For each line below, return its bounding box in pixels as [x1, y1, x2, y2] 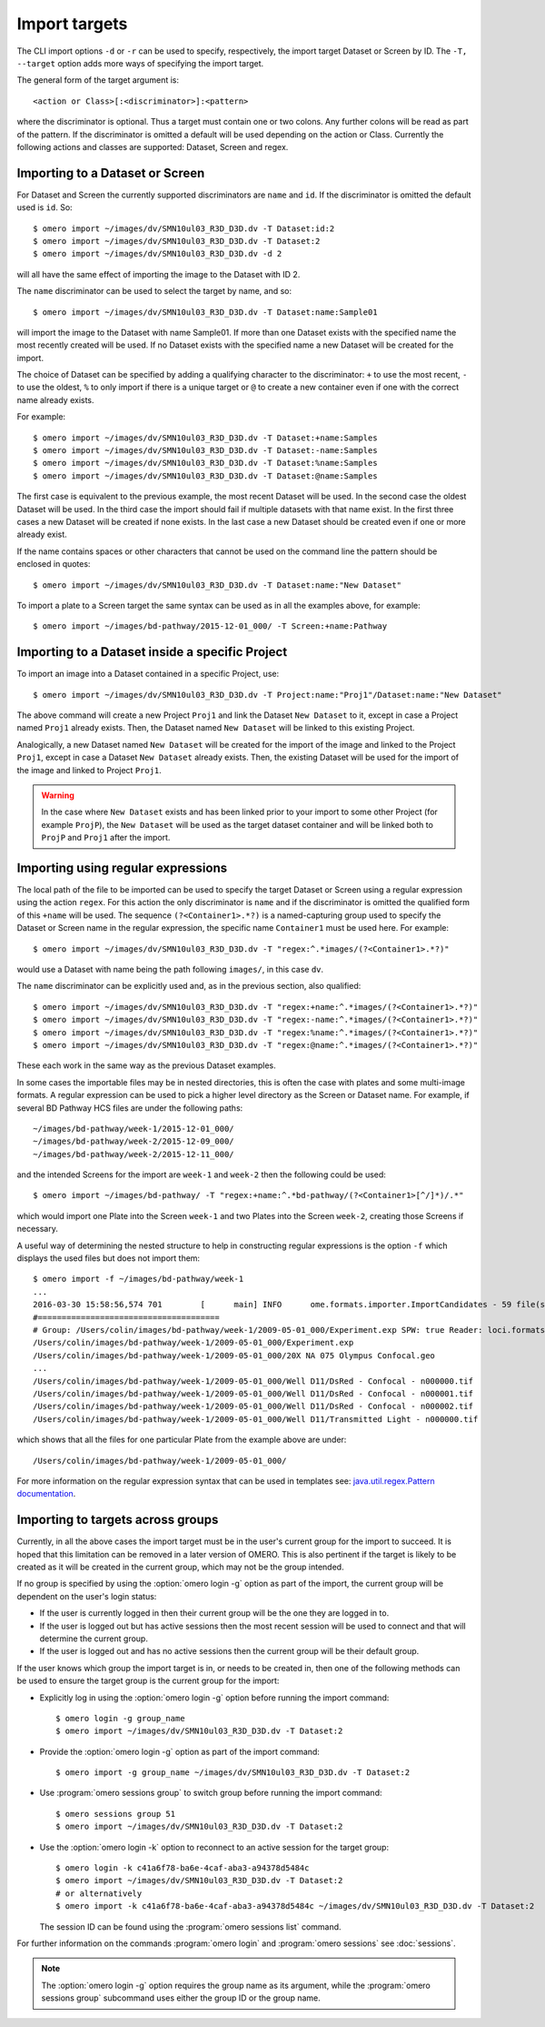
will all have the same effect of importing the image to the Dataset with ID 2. [16, 268, 301, 279]
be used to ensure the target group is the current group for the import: [16, 1675, 280, 1687]
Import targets [16, 14, 128, 34]
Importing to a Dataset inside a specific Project [16, 644, 288, 660]
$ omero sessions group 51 [55, 1809, 176, 1819]
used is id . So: [16, 202, 73, 213]
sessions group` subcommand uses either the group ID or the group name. [41, 1992, 322, 2003]
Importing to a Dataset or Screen [16, 165, 205, 181]
